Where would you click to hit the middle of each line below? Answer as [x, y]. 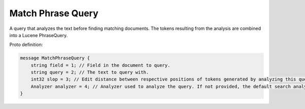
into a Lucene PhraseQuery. [39, 35]
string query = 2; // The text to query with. [90, 72]
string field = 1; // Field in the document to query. [100, 65]
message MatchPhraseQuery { [55, 58]
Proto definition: [26, 45]
